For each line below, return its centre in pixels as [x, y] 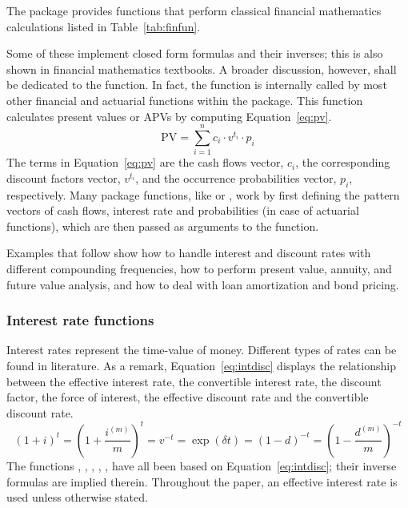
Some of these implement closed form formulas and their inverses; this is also [195, 53]
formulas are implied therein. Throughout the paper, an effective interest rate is [202, 481]
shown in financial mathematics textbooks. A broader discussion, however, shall [202, 69]
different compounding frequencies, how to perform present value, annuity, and [199, 269]
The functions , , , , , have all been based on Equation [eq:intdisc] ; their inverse [202, 465]
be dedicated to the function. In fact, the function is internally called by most [197, 85]
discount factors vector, [64, 177]
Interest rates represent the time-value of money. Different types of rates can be [202, 350]
